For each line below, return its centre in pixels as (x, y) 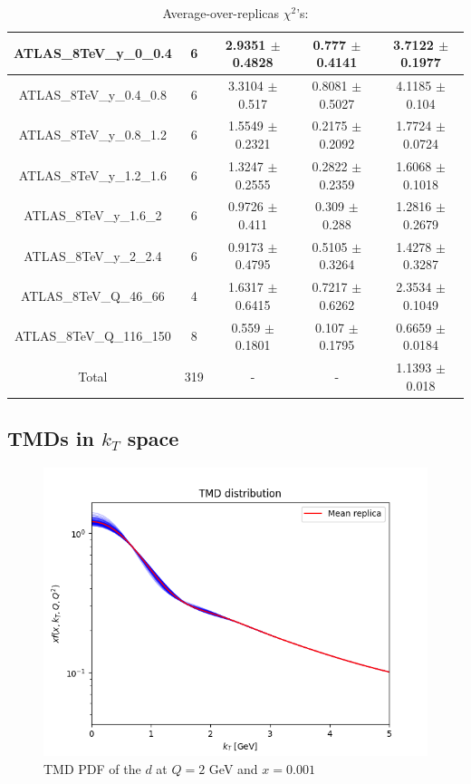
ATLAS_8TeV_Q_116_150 (92, 336)
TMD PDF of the (92, 768)
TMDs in (51, 438)
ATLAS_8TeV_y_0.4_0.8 (92, 94)
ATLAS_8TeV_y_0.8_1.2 (92, 135)
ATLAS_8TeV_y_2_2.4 (93, 255)
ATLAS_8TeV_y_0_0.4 (93, 53)
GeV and (233, 768)
